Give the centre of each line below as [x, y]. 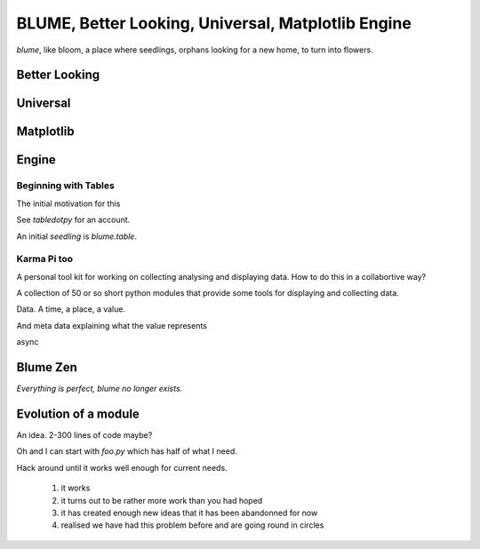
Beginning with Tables [65, 186]
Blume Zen [47, 367]
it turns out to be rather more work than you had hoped [162, 500]
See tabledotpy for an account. [73, 220]
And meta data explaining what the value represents [112, 325]
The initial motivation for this [68, 203]
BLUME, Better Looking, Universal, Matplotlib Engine [214, 23]
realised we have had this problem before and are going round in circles [192, 525]
